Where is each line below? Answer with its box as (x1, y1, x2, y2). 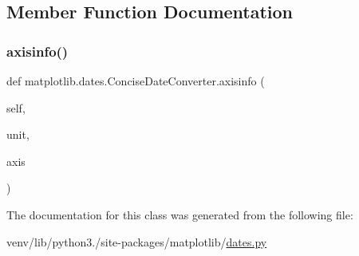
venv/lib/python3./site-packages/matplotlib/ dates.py (6, 233, 267, 250)
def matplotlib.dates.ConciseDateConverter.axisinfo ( (6, 73, 265, 89)
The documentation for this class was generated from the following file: (6, 206, 353, 223)
